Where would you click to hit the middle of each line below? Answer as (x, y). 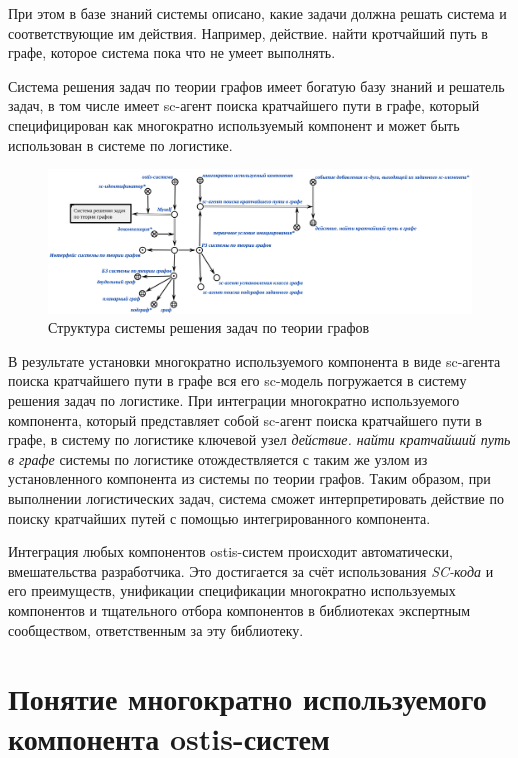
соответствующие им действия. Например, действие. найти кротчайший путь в (248, 32)
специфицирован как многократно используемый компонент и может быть (234, 124)
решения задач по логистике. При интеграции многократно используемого (234, 400)
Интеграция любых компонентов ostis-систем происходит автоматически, (230, 551)
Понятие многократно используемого (247, 698)
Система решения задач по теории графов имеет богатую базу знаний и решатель (256, 85)
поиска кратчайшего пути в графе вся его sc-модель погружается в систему (237, 380)
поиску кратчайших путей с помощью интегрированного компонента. (219, 517)
